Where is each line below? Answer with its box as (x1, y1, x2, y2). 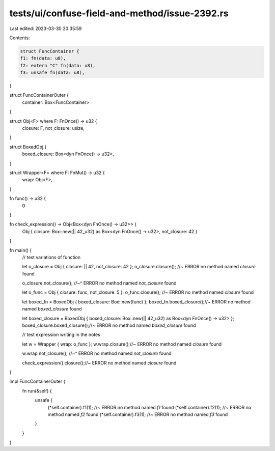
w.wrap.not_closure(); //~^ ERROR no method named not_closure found (22, 350, 172, 356)
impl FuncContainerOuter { (9, 378, 66, 384)
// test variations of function (22, 254, 81, 260)
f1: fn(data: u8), (20, 55, 66, 61)
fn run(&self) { (22, 387, 52, 394)
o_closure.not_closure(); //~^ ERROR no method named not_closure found (22, 280, 177, 286)
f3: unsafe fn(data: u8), (20, 70, 85, 76)
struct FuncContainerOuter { (9, 92, 69, 98)
